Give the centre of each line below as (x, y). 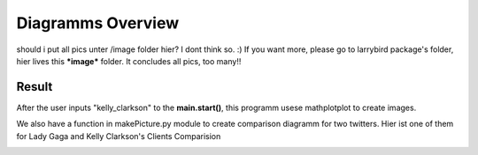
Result (35, 87)
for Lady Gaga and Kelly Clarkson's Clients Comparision (119, 136)
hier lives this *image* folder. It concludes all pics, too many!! (129, 61)
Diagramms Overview (98, 23)
